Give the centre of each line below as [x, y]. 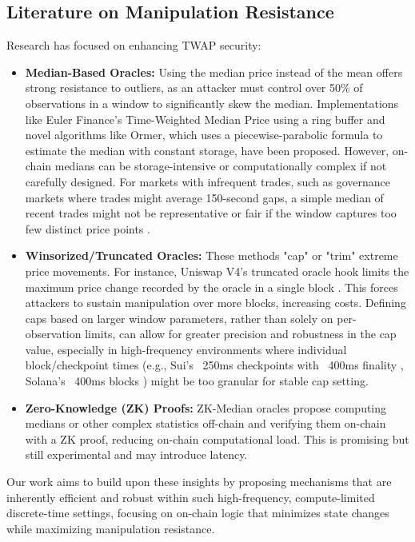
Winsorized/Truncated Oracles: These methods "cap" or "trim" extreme [211, 255]
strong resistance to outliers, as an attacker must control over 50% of [194, 88]
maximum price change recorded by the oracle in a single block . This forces [211, 287]
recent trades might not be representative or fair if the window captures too [211, 213]
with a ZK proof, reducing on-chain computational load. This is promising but [217, 438]
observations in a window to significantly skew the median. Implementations [212, 103]
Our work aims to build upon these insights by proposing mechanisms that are [199, 482]
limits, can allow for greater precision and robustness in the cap [241, 334]
